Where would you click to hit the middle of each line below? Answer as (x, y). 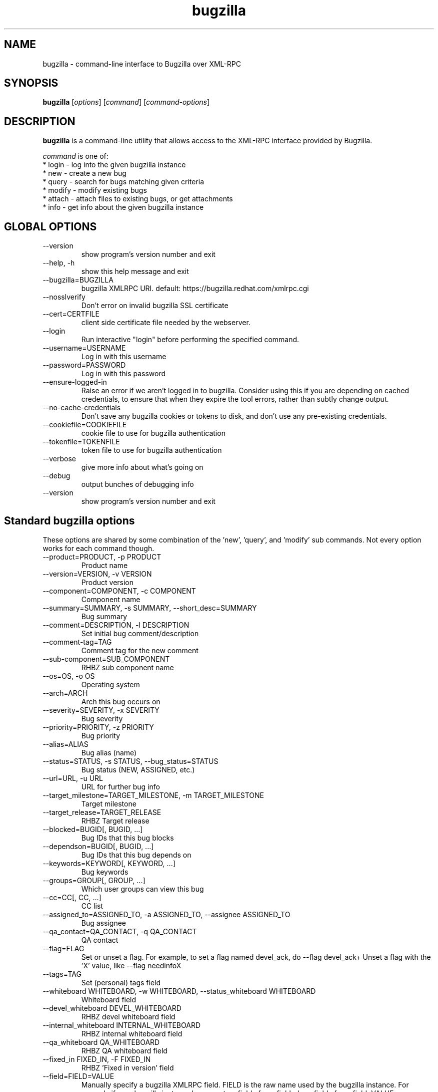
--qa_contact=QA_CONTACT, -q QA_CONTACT (120, 931)
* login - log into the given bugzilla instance (114, 165)
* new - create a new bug (84, 173)
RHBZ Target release (115, 821)
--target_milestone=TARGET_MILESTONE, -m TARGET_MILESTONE (153, 795)
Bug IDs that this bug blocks (127, 838)
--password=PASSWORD (84, 365)
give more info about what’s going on (142, 467)
